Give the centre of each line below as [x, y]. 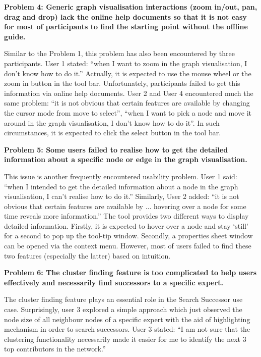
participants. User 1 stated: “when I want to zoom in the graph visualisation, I [126, 63]
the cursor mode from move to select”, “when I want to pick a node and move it [128, 112]
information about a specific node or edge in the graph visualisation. [126, 159]
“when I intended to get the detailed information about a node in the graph [121, 186]
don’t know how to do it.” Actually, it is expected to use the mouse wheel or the [128, 73]
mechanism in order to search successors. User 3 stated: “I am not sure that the [127, 329]
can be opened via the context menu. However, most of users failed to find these [128, 246]
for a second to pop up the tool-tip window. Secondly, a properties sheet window [128, 236]
